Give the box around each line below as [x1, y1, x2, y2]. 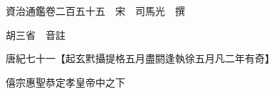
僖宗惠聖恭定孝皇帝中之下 [5, 74, 125, 89]
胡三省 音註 [5, 27, 65, 42]
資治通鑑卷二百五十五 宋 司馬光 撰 [5, 4, 185, 18]
